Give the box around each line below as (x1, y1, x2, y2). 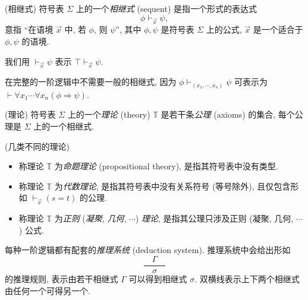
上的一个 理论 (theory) (67, 108, 150, 121)
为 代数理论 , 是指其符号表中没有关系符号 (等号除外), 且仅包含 (54, 179, 291, 192)
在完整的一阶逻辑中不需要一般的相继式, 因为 (5, 75, 177, 88)
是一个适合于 (253, 23, 303, 36)
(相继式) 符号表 (5, 2, 64, 14)
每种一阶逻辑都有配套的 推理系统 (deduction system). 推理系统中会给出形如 (5, 244, 291, 256)
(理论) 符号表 (5, 108, 56, 121)
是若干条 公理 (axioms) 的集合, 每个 (161, 108, 295, 121)
